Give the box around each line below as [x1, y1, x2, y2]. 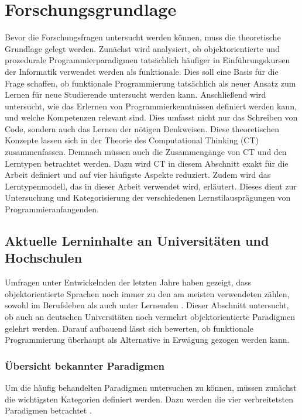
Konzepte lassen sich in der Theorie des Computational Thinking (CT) [5, 134, 259, 146]
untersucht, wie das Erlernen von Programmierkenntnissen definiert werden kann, [5, 99, 297, 112]
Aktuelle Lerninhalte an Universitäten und [5, 232, 269, 250]
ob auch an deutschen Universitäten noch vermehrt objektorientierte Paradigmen [5, 311, 296, 322]
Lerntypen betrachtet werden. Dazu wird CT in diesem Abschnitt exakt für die [5, 157, 289, 169]
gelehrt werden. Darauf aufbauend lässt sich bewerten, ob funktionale [5, 322, 253, 334]
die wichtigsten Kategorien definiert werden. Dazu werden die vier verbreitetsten [5, 393, 293, 405]
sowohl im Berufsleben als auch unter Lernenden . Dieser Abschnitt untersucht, [5, 299, 289, 311]
